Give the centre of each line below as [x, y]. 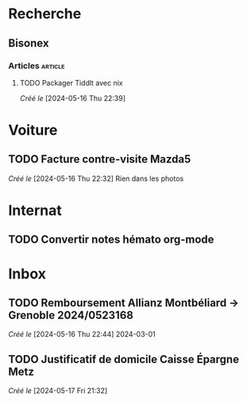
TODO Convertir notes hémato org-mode [111, 240]
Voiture [33, 130]
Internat [35, 211]
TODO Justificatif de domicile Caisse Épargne [124, 359]
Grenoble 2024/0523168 [71, 315]
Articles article [37, 66]
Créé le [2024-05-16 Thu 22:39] [72, 98]
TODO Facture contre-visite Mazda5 [100, 159]
